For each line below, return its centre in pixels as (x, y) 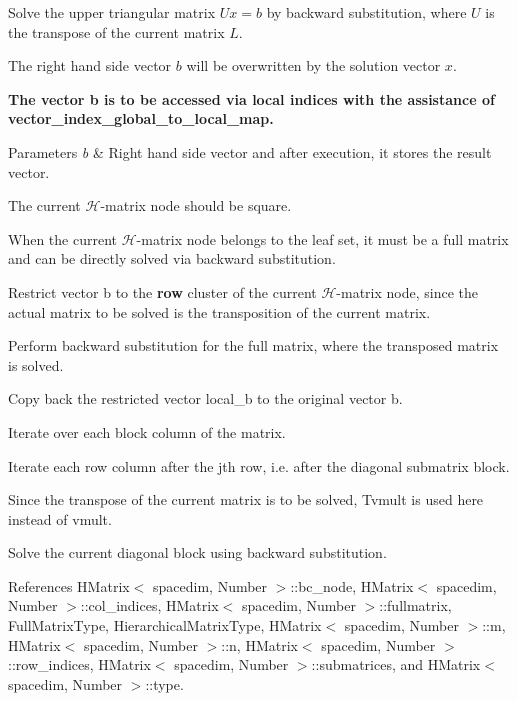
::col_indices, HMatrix (149, 605)
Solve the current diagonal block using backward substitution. (197, 552)
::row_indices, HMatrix (79, 664)
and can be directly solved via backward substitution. (172, 258)
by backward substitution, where (366, 12)
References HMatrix (69, 585)
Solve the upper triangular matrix (112, 12)
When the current (62, 238)
